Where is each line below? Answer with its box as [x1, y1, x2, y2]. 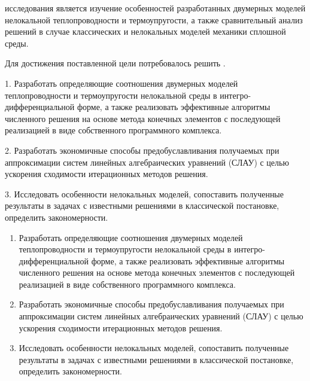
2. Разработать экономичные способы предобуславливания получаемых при [5, 144, 279, 156]
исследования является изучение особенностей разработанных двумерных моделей [5, 2, 306, 14]
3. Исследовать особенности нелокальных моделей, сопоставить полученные [5, 187, 284, 200]
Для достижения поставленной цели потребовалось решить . [5, 57, 226, 69]
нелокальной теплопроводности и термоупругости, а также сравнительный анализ [5, 13, 303, 26]
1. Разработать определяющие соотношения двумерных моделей [5, 77, 238, 89]
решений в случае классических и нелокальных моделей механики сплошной [5, 25, 286, 38]
